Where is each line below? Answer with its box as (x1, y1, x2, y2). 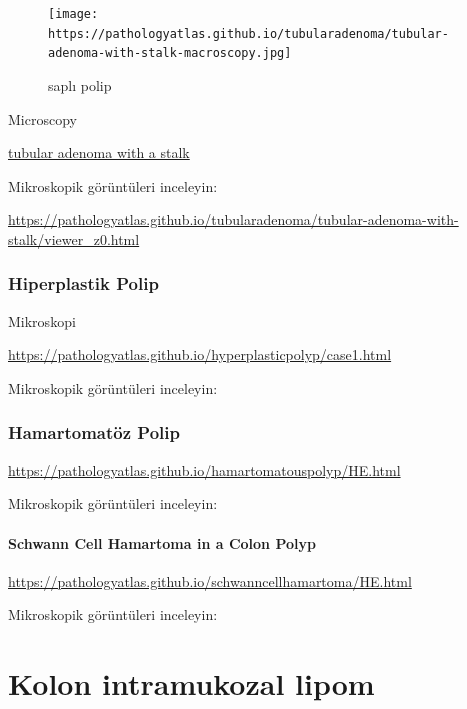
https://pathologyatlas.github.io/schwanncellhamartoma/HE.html (8, 570, 412, 591)
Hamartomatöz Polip (8, 420, 180, 445)
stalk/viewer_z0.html (8, 228, 140, 249)
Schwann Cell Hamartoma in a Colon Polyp (8, 532, 316, 553)
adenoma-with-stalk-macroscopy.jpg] (48, 46, 292, 61)
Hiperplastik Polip (8, 271, 159, 296)
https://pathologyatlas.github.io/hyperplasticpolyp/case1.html (8, 344, 392, 365)
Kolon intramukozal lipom (8, 663, 375, 704)
